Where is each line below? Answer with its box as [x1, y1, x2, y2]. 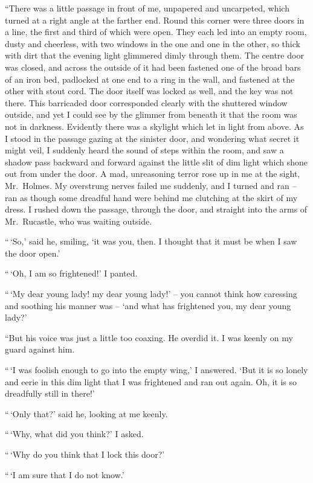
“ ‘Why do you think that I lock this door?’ [5, 448, 165, 460]
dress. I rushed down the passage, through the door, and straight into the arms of [5, 203, 308, 216]
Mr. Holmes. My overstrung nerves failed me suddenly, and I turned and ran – [5, 179, 297, 191]
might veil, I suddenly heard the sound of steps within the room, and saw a [5, 144, 284, 156]
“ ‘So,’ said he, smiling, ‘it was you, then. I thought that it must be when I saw [5, 235, 297, 248]
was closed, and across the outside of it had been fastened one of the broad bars [5, 60, 301, 73]
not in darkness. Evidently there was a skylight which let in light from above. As [5, 120, 304, 132]
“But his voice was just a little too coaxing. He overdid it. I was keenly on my [5, 331, 293, 344]
